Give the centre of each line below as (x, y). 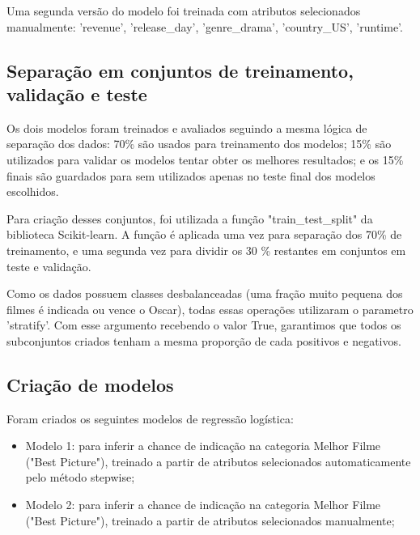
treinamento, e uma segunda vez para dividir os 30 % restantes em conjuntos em (206, 250)
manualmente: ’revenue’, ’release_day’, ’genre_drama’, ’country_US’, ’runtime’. (205, 26)
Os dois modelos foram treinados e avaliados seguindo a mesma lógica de (187, 127)
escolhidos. (33, 191)
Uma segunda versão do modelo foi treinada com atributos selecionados (184, 11)
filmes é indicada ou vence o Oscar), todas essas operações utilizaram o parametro (210, 309)
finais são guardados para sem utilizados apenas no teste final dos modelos (191, 175)
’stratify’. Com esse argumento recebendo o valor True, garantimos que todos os (204, 325)
